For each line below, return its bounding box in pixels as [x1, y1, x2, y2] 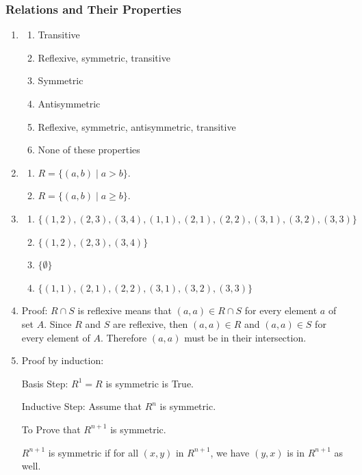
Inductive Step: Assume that [21, 399, 142, 413]
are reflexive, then [113, 316, 188, 331]
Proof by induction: [21, 353, 104, 368]
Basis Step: [21, 376, 68, 390]
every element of [21, 330, 90, 344]
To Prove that [21, 422, 81, 436]
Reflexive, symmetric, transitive [38, 50, 170, 64]
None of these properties [38, 142, 140, 157]
